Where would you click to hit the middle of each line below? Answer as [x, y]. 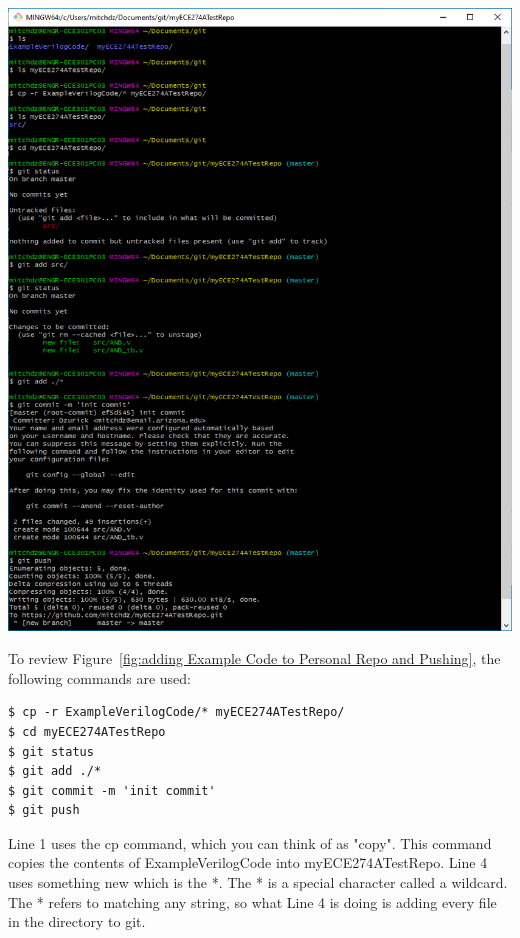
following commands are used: [99, 677]
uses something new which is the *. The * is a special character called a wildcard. [258, 882]
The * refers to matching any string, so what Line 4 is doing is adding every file [252, 901]
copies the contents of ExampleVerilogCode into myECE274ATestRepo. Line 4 [248, 862]
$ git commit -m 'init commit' [112, 790]
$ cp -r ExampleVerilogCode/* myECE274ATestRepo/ [176, 712]
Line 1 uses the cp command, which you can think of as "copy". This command [250, 842]
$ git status [51, 751]
